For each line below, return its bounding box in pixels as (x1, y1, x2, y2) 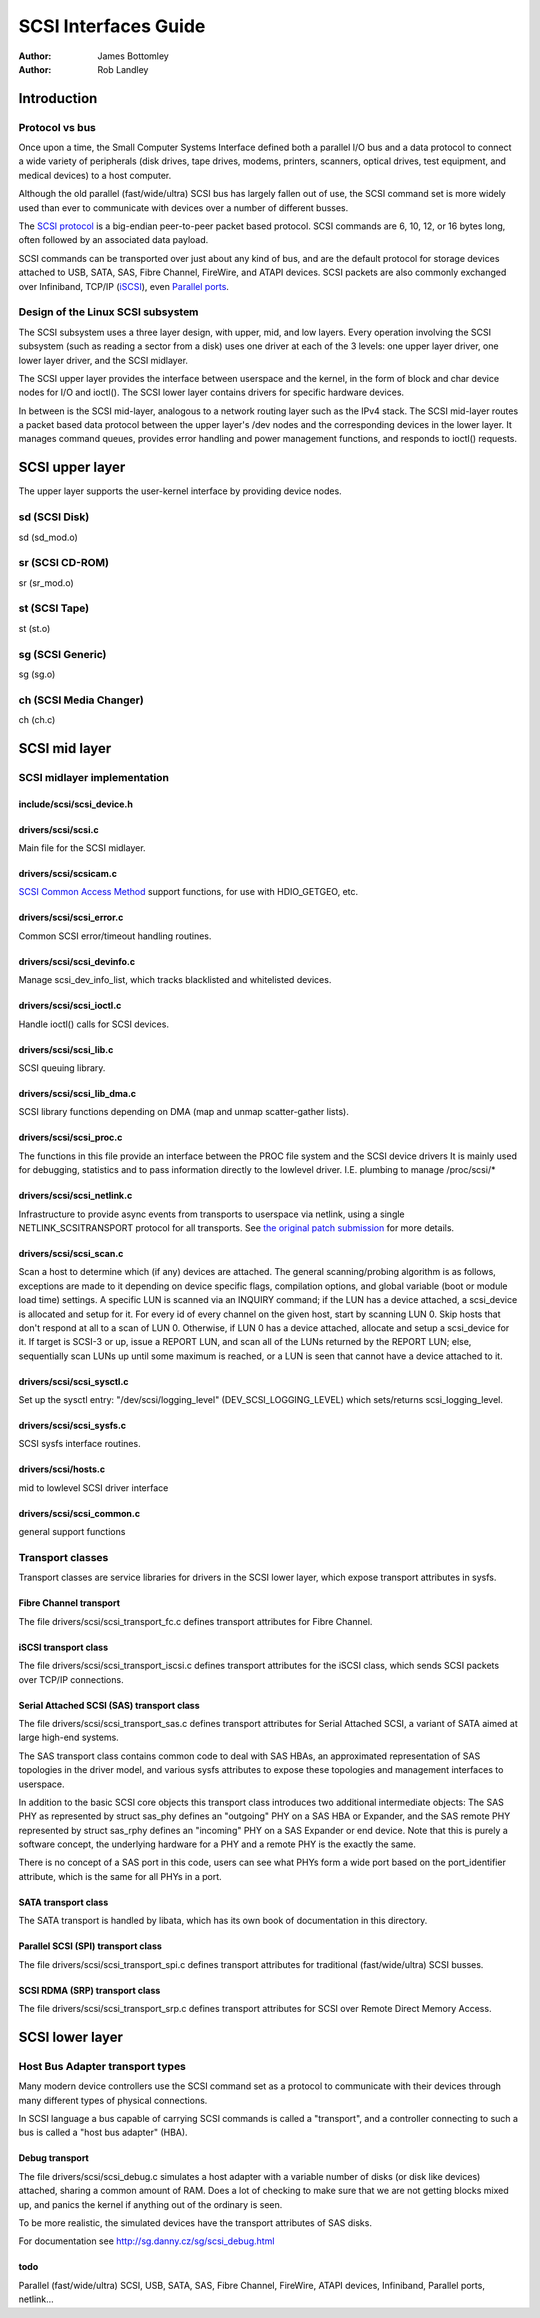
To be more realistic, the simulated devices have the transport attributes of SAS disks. (18, 2216, 372, 2229)
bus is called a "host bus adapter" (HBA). (18, 2126, 189, 2139)
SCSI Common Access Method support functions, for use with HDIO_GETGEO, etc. (18, 886, 359, 898)
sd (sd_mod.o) (18, 531, 79, 543)
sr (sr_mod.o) (18, 576, 74, 589)
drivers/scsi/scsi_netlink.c (18, 1190, 133, 1202)
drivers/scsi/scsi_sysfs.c (18, 1420, 127, 1432)
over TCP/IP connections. (18, 1673, 124, 1685)
